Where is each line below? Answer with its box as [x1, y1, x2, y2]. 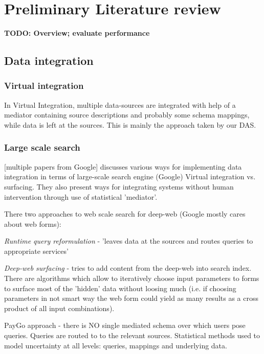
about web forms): [4, 218, 61, 229]
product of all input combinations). [4, 302, 115, 313]
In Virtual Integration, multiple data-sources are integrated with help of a [4, 99, 236, 110]
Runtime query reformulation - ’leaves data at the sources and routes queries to [4, 235, 253, 246]
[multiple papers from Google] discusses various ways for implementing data [4, 161, 242, 172]
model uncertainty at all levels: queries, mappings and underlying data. [4, 340, 227, 350]
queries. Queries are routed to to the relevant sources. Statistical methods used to [4, 330, 260, 341]
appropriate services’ [4, 245, 69, 256]
